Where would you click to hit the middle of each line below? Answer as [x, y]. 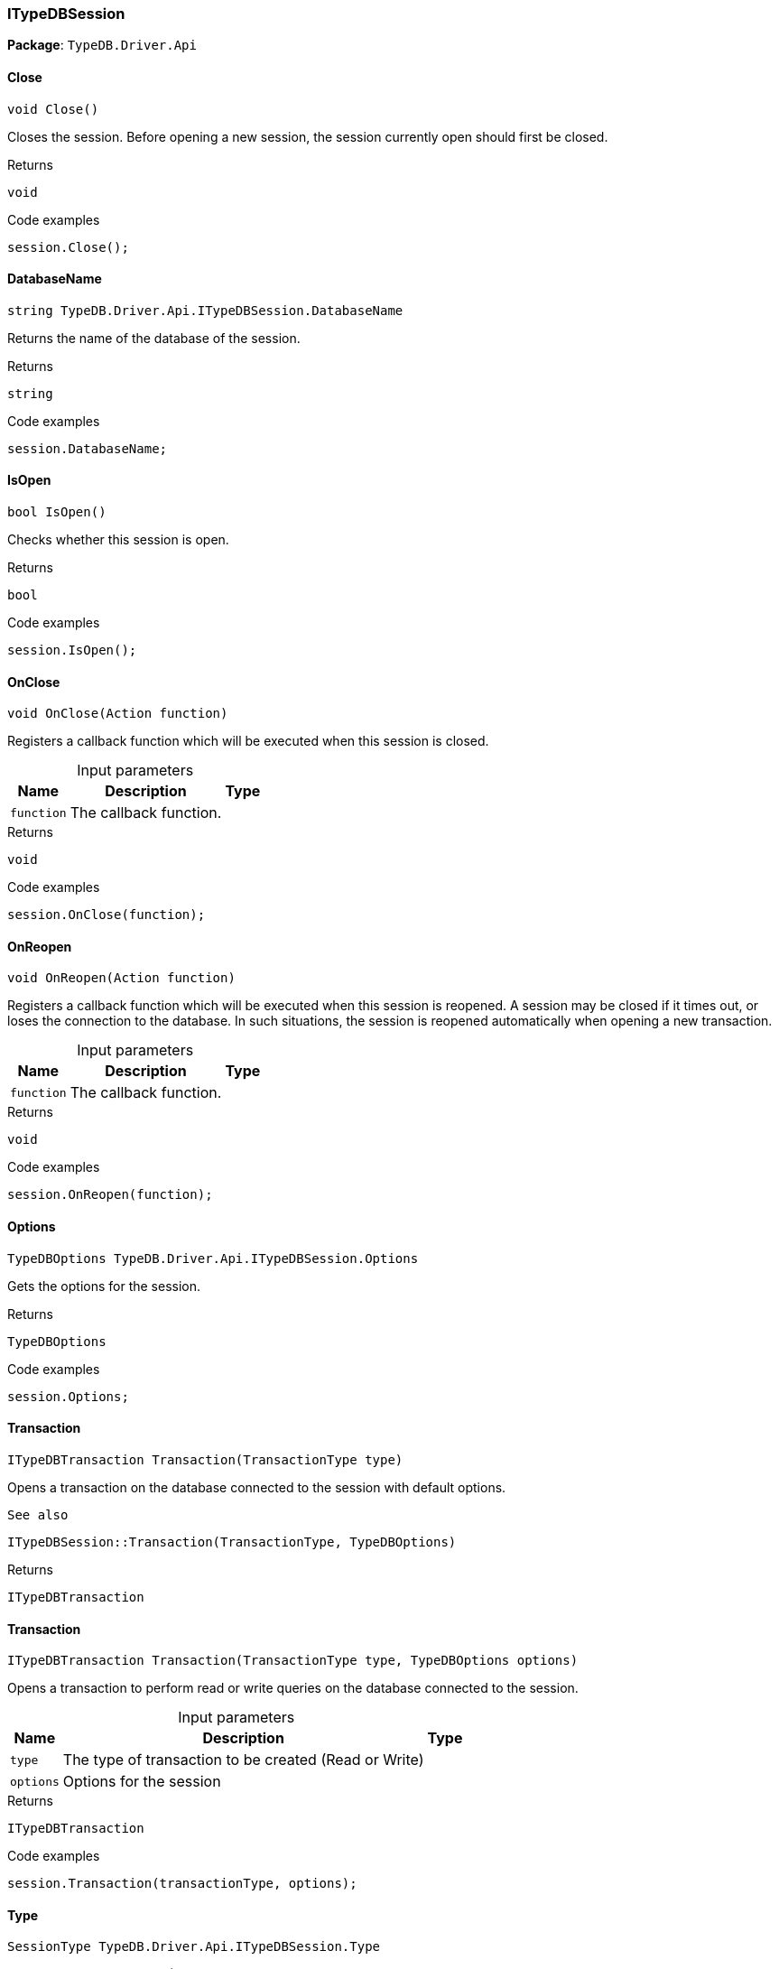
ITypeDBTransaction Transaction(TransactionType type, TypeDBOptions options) [293, 1661]
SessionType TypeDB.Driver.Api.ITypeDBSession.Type [194, 1947]
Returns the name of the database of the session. [154, 338]
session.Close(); [68, 247]
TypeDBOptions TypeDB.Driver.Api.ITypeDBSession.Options [213, 1258]
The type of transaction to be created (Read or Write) [243, 1760]
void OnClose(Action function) [118, 714]
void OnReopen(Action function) [121, 978]
